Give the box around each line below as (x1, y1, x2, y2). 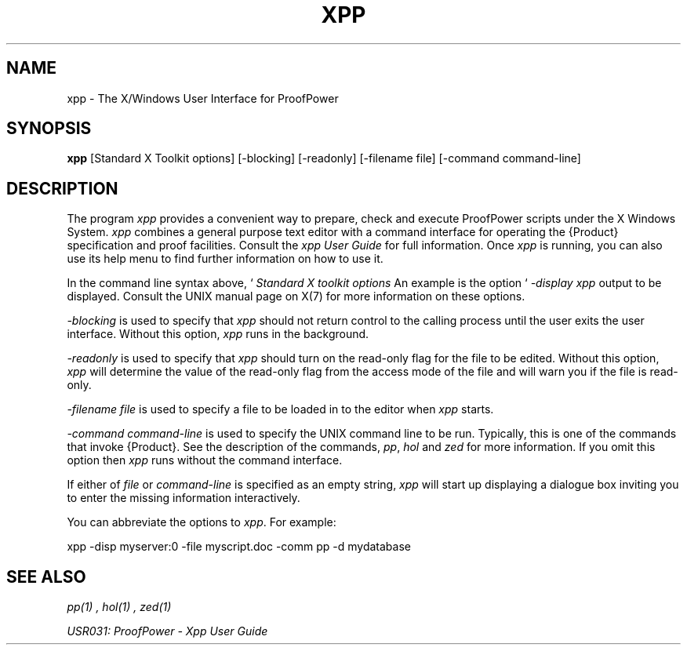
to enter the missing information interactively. (67, 491, 300, 505)
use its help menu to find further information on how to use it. (67, 252, 383, 266)
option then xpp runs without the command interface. (67, 453, 343, 467)
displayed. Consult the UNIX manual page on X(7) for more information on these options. (67, 289, 525, 304)
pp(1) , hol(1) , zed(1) (67, 600, 172, 614)
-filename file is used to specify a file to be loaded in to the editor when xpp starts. (67, 402, 494, 416)
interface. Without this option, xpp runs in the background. (67, 327, 369, 341)
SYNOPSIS (6, 118, 92, 139)
